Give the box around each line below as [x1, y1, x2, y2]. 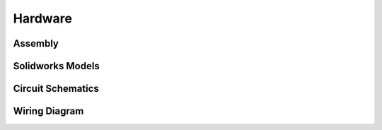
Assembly [13, 37, 59, 49]
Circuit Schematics [13, 83, 99, 95]
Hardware [13, 11, 72, 26]
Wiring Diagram [13, 105, 84, 117]
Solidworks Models [13, 60, 100, 72]
